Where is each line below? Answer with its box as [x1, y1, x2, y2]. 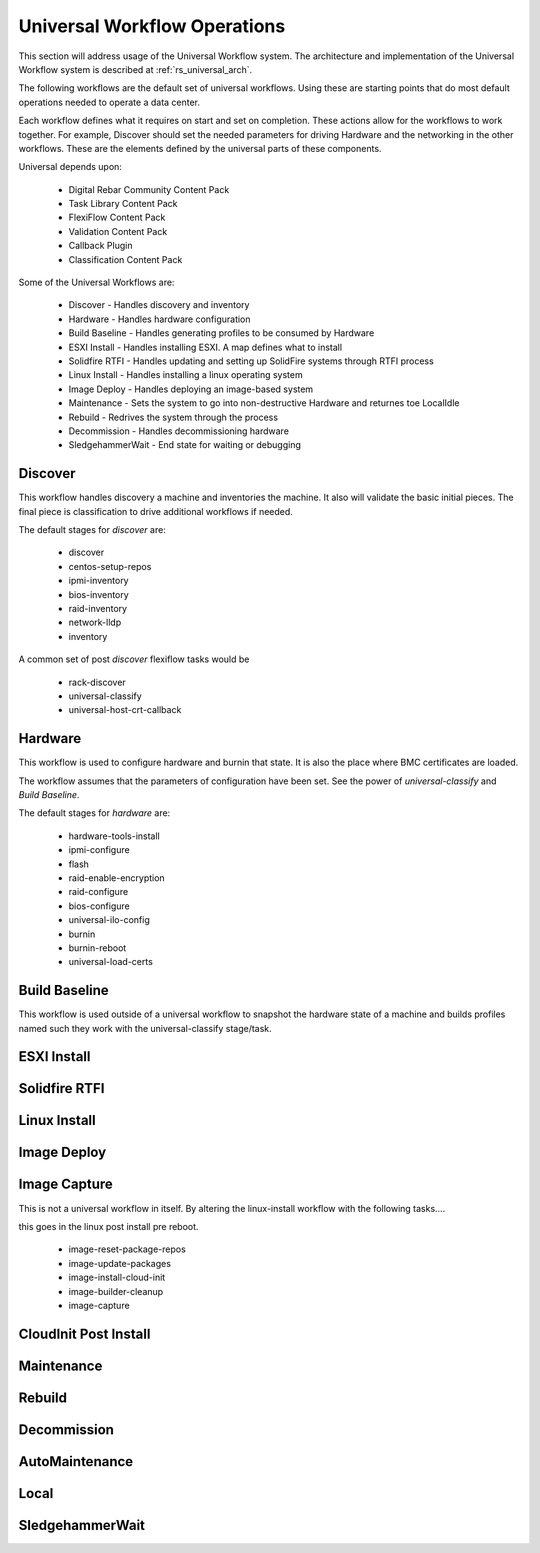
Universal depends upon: [18, 161, 122, 173]
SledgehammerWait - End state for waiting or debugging [68, 439, 302, 451]
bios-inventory [68, 588, 129, 600]
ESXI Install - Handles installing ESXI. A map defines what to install [68, 341, 343, 353]
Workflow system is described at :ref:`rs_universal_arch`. [18, 63, 253, 75]
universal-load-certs [68, 956, 154, 968]
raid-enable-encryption [68, 871, 165, 884]
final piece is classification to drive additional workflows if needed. [18, 505, 294, 517]
